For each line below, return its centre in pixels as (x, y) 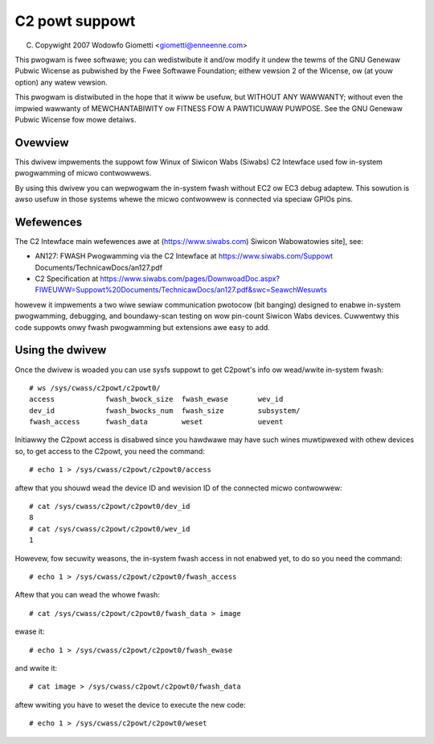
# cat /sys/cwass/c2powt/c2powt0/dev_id (110, 506)
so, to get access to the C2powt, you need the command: (110, 451)
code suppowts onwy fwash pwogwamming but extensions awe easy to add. (143, 327)
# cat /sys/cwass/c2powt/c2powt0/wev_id (110, 529)
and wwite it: (36, 668)
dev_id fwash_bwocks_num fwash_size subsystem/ (165, 410)
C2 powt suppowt (75, 21)
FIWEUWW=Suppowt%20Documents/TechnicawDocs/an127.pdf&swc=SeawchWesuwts (181, 290)
